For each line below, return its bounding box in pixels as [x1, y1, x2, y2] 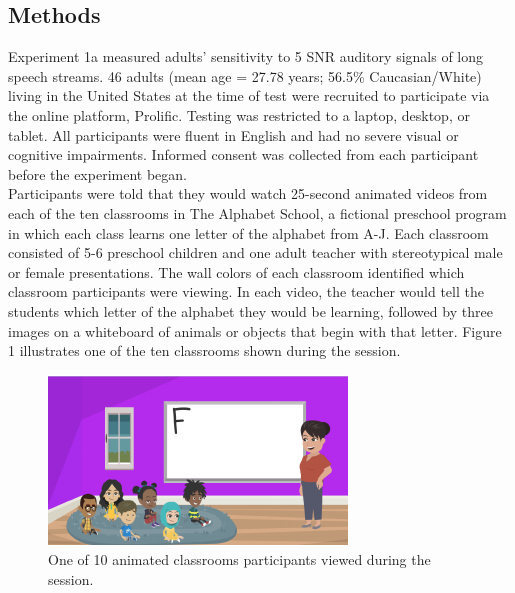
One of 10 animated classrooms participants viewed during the [48, 549, 431, 570]
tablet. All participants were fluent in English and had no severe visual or [8, 124, 459, 145]
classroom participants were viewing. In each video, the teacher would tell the [8, 281, 484, 302]
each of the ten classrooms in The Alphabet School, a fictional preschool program [8, 202, 507, 223]
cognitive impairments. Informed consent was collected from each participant [8, 144, 479, 165]
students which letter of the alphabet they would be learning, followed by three [8, 300, 493, 321]
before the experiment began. [8, 163, 187, 184]
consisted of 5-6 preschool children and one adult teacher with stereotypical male [8, 242, 503, 263]
